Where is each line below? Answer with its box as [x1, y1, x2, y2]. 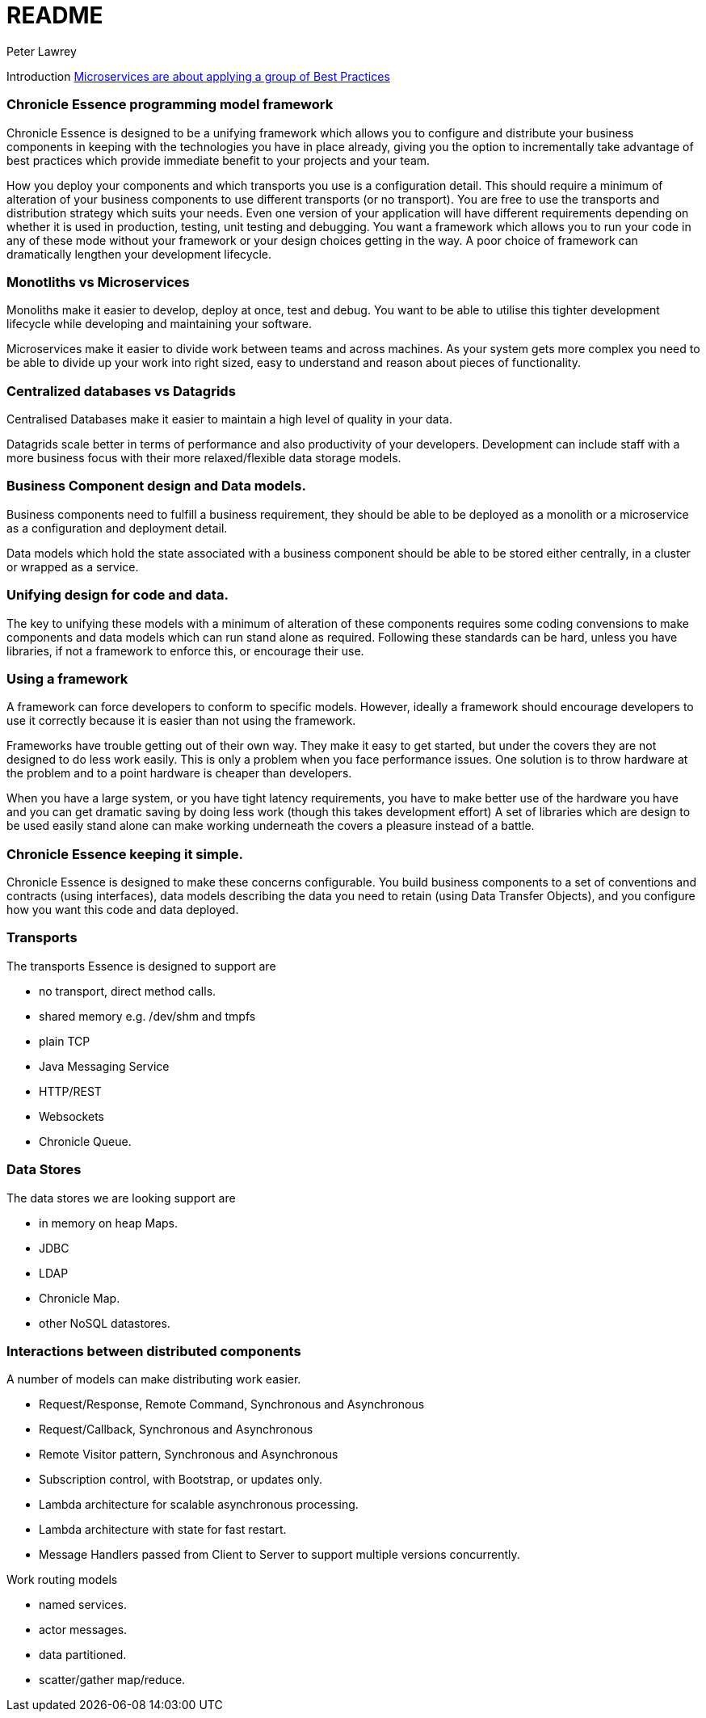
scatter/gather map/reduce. [39, 1673, 186, 1687]
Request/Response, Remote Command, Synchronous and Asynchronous [39, 1397, 425, 1412]
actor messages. [39, 1623, 128, 1637]
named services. [39, 1598, 127, 1612]
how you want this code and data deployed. [6, 903, 239, 916]
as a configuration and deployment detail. [6, 520, 228, 535]
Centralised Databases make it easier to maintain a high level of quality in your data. [6, 412, 452, 426]
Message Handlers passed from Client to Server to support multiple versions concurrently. [39, 1547, 520, 1562]
